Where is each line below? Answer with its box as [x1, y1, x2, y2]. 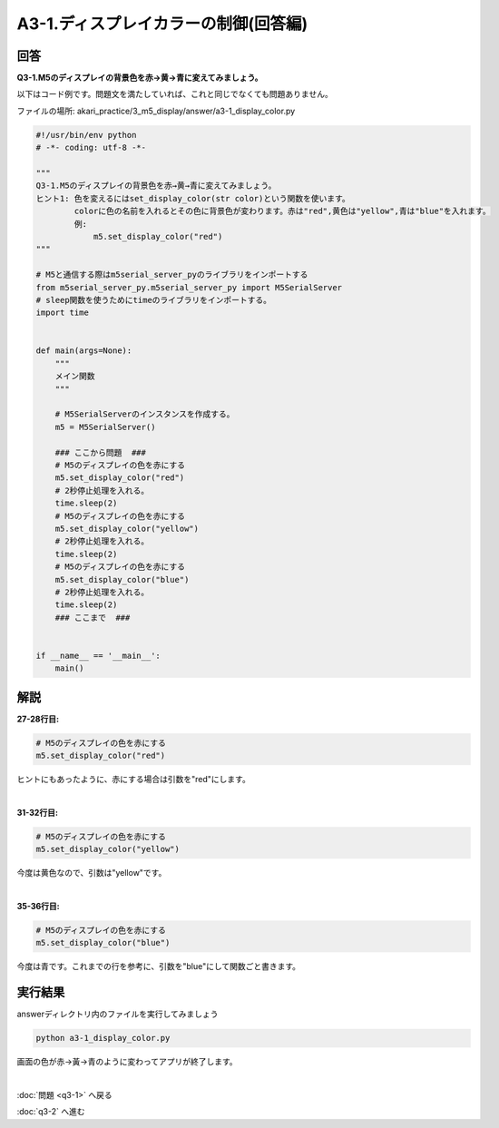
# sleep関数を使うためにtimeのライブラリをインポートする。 [35, 295, 272, 305]
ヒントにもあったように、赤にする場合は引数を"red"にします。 [16, 774, 251, 785]
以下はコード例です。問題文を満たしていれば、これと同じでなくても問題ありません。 [16, 89, 333, 100]
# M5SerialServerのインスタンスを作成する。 [54, 409, 235, 419]
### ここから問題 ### [54, 447, 147, 457]
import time [35, 308, 90, 318]
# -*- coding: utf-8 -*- [35, 142, 147, 153]
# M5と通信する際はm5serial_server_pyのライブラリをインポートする [35, 270, 308, 280]
